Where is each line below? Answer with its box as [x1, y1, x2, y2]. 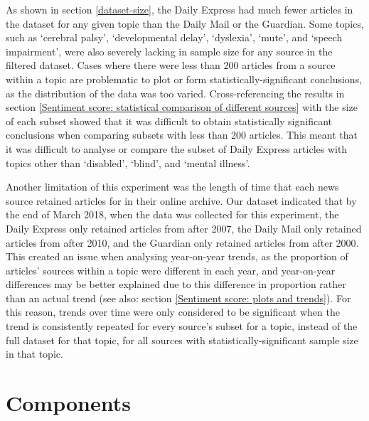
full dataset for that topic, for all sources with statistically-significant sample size [6, 332, 358, 347]
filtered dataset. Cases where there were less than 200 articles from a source [6, 58, 336, 73]
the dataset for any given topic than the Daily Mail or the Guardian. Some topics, [6, 16, 364, 31]
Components [6, 388, 131, 417]
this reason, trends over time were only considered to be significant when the [6, 304, 340, 319]
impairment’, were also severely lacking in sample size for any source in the [6, 43, 333, 58]
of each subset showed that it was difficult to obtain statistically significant [6, 113, 333, 128]
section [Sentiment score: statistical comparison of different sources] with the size [6, 100, 358, 114]
